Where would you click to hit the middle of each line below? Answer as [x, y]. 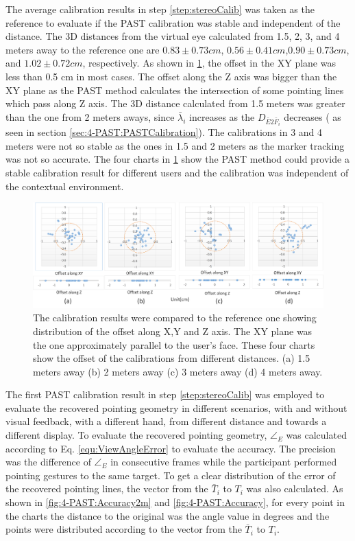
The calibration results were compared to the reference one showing [175, 318]
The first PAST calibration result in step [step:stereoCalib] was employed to [165, 394]
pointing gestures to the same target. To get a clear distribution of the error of [171, 475]
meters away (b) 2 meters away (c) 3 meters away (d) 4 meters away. [178, 371]
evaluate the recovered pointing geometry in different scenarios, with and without [176, 407]
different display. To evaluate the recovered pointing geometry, [136, 435]
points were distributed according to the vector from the [124, 529]
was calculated [316, 435]
